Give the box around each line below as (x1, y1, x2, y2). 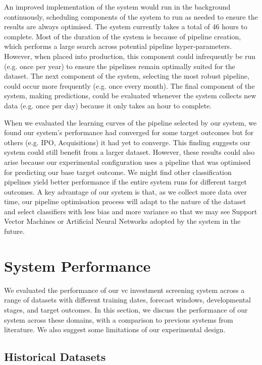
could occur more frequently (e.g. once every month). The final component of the (4, 80, 255, 91)
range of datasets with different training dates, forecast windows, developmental (4, 294, 251, 305)
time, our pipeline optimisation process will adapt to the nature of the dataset (4, 196, 246, 207)
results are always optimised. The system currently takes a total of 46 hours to (4, 21, 247, 32)
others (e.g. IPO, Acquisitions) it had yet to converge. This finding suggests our (4, 137, 251, 147)
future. (4, 226, 25, 236)
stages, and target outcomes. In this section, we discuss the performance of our (4, 304, 248, 315)
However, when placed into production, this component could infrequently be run (4, 50, 256, 61)
